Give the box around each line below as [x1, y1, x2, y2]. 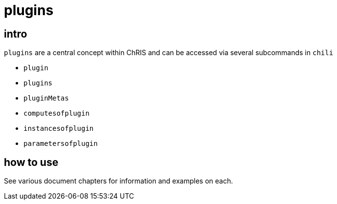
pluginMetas [23, 94, 69, 102]
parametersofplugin [23, 140, 98, 148]
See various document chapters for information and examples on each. [4, 177, 233, 185]
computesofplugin [23, 109, 90, 118]
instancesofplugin [23, 124, 94, 133]
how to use [4, 156, 59, 168]
